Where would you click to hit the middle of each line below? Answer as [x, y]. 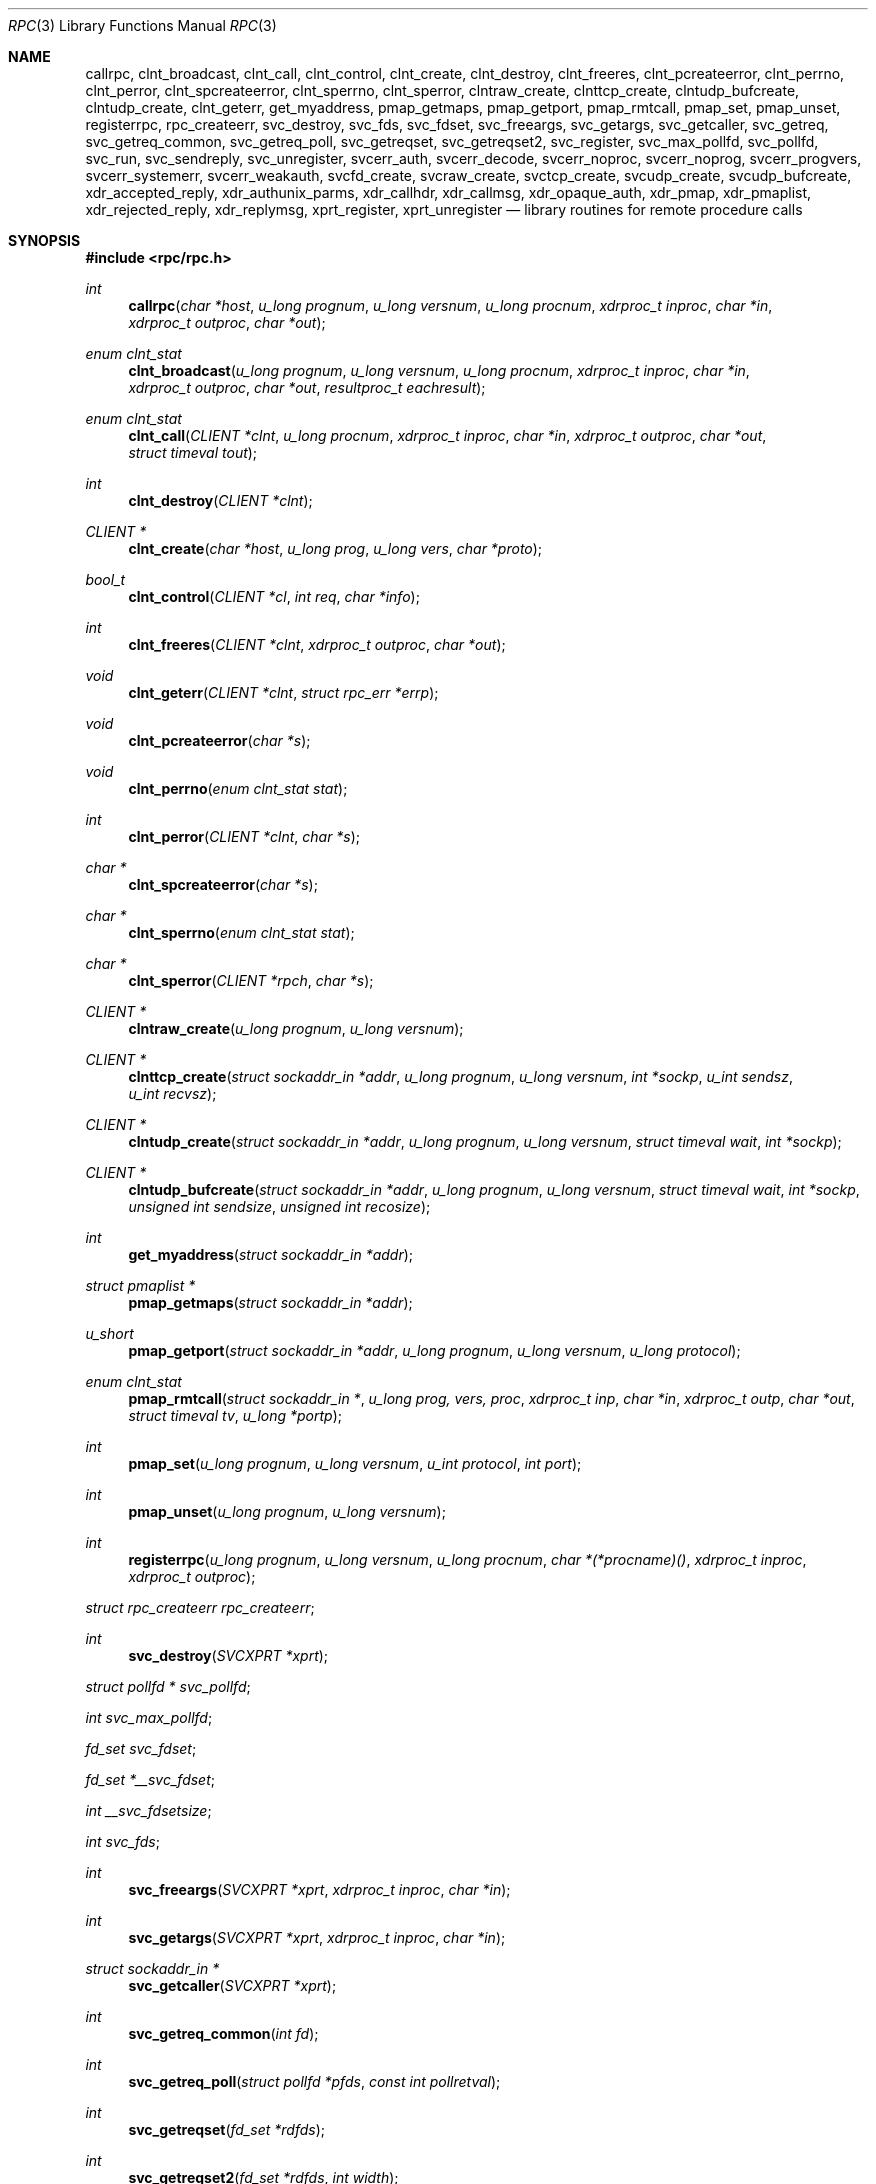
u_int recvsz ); [172, 1093]
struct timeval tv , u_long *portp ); [235, 1415]
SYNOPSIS [44, 240]
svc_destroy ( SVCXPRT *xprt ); [228, 1655]
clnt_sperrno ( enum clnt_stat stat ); [241, 932]
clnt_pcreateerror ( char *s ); [219, 740]
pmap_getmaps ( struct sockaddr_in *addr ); [270, 1302]
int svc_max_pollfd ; [149, 1717]
